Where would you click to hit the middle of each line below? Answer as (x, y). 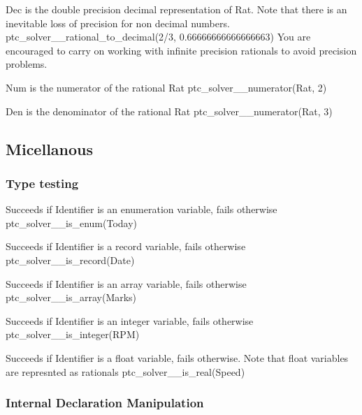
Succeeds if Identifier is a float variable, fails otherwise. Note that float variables (177, 357)
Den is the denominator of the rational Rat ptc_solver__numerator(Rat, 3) (169, 111)
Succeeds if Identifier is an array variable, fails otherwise (126, 283)
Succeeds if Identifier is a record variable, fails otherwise (126, 246)
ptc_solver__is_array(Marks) (71, 297)
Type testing (42, 183)
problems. (27, 64)
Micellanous (50, 148)
